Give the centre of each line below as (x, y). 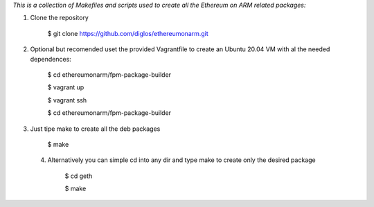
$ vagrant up (66, 87)
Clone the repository (60, 18)
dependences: (51, 59)
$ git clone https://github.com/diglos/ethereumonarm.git (128, 33)
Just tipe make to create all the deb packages (95, 129)
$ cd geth (79, 176)
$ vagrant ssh (67, 100)
